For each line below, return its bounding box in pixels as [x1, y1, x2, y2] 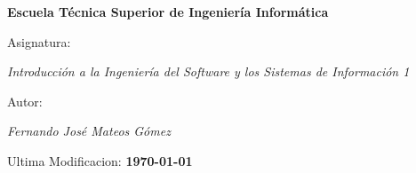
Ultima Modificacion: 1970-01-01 [7, 151, 193, 169]
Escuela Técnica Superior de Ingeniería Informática [7, 3, 329, 20]
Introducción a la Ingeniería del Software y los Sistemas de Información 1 [7, 62, 410, 81]
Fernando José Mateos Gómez [7, 122, 171, 140]
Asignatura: [7, 32, 71, 51]
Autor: [7, 91, 43, 110]
